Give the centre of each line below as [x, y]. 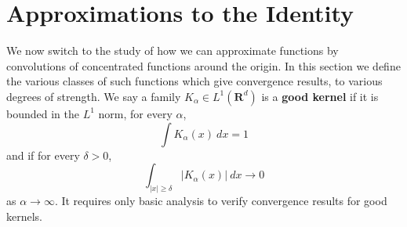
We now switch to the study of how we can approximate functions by [173, 50]
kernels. [25, 216]
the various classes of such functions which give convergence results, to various [194, 81]
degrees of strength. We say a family [94, 96]
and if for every [43, 155]
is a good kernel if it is [320, 96]
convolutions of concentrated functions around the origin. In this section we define [203, 65]
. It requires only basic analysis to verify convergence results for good [221, 200]
